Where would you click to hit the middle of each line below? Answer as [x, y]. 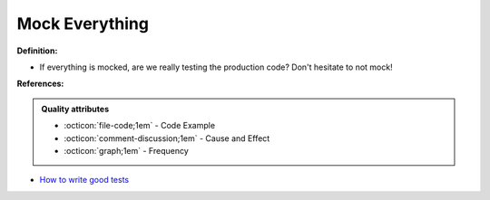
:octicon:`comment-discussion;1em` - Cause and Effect [167, 138]
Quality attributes [75, 109]
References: [40, 84]
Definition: [37, 51]
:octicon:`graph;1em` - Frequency [127, 150]
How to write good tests [84, 180]
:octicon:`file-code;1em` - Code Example [140, 126]
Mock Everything [83, 24]
